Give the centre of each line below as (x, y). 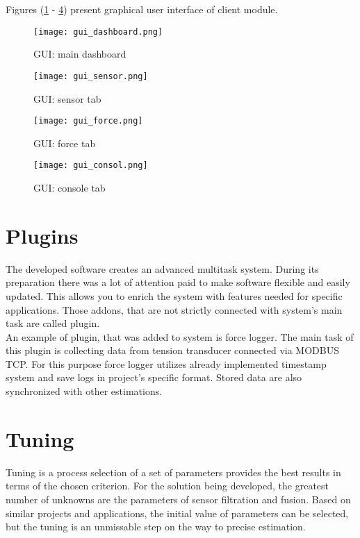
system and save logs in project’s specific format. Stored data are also (154, 377)
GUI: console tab (69, 187)
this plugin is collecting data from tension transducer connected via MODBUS (172, 350)
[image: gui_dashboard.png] (98, 32)
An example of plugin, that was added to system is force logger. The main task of (180, 336)
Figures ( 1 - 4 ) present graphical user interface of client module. (142, 9)
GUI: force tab (65, 143)
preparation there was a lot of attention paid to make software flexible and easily (178, 282)
